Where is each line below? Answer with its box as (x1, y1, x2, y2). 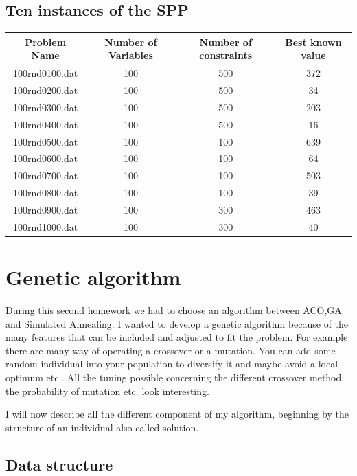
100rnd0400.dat (13, 117, 78, 131)
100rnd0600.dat (13, 151, 78, 166)
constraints (199, 48, 253, 63)
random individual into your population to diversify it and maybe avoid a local (5, 356, 338, 371)
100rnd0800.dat (13, 185, 78, 200)
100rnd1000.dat (13, 219, 78, 234)
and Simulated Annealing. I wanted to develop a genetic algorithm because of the (5, 316, 349, 330)
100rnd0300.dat (13, 100, 78, 114)
